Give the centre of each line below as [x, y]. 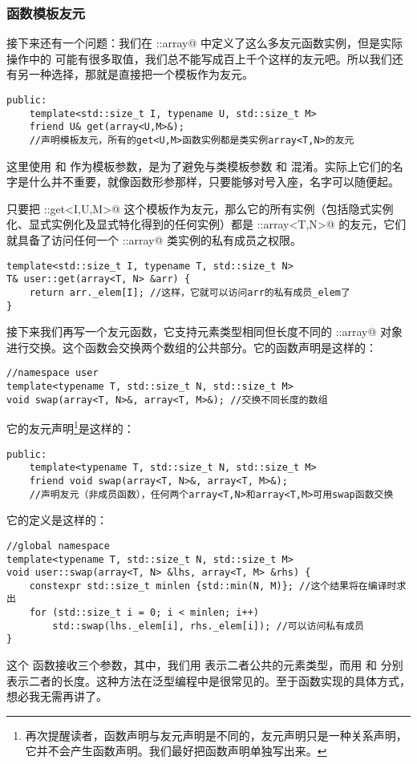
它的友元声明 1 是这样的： [71, 427]
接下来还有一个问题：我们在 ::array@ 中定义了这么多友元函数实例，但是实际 [204, 43]
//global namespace [58, 546]
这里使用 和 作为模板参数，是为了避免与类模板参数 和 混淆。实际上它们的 [199, 166]
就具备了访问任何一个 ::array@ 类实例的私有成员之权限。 [154, 240]
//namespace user [53, 373]
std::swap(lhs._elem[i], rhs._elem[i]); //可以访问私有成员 [208, 626]
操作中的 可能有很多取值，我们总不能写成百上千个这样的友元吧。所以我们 [199, 58]
